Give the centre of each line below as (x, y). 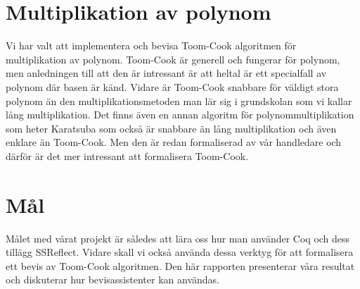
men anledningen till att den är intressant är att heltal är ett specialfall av (166, 73)
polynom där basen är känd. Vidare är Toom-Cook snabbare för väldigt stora (172, 86)
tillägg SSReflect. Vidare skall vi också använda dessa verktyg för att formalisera (180, 252)
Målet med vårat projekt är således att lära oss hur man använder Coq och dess (178, 238)
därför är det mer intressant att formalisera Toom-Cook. (127, 155)
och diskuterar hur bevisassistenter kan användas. (112, 279)
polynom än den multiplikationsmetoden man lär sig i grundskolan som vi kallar (179, 100)
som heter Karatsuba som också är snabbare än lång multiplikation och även (171, 128)
